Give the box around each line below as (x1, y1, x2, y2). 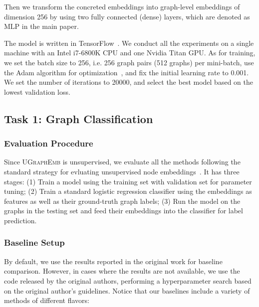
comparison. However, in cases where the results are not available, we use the (4, 266, 240, 276)
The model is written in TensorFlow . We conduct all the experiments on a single (4, 37, 254, 48)
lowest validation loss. (4, 86, 70, 97)
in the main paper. (21, 21, 79, 31)
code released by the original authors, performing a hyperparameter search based (4, 275, 252, 286)
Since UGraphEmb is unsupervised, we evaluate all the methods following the (4, 156, 241, 167)
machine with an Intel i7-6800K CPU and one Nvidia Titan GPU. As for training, (4, 47, 256, 58)
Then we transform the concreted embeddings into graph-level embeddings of (4, 1, 240, 11)
